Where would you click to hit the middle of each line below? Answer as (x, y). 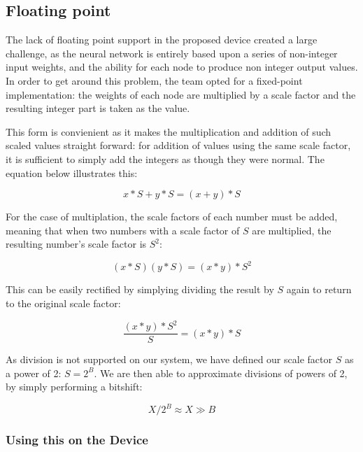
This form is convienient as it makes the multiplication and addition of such (169, 131)
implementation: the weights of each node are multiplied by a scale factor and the (181, 94)
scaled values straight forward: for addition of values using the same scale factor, (178, 145)
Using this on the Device (77, 440)
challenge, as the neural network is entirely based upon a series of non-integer (172, 53)
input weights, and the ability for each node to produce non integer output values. (182, 67)
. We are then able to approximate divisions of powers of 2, (221, 373)
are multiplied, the (292, 230)
